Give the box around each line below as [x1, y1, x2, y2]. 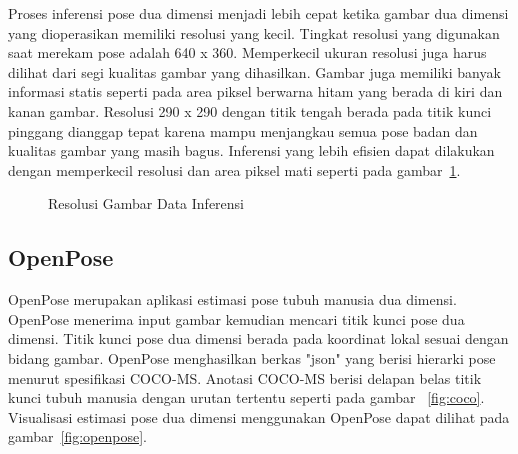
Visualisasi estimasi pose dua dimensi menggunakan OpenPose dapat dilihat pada [8, 406, 510, 427]
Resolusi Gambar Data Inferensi [48, 193, 245, 214]
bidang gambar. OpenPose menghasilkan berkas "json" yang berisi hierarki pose [8, 347, 496, 368]
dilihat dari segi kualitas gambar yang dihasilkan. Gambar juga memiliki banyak [8, 61, 501, 82]
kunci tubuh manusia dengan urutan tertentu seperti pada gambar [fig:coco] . [8, 387, 485, 408]
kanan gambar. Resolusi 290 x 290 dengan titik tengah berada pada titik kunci [8, 100, 492, 121]
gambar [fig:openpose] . [8, 426, 147, 447]
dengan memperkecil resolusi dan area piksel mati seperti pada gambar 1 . [8, 159, 461, 180]
